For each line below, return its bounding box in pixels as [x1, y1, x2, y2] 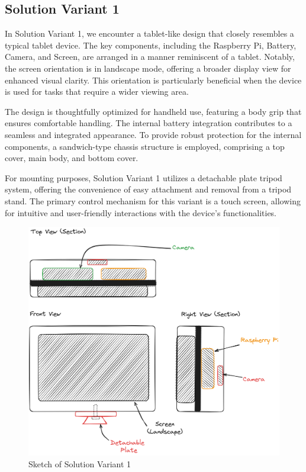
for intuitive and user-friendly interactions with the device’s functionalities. [5, 206, 277, 219]
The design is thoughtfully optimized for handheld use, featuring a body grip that [5, 105, 302, 117]
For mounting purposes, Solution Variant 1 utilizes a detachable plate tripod [5, 171, 282, 184]
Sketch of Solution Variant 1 [28, 458, 131, 470]
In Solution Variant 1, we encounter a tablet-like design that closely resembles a [5, 27, 294, 40]
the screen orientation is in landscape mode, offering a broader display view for [5, 62, 291, 74]
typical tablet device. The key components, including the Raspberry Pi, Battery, [5, 38, 297, 51]
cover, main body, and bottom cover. [5, 152, 138, 164]
